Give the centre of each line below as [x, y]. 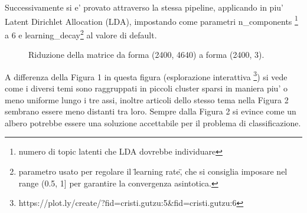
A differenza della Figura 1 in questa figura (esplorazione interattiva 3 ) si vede [146, 76]
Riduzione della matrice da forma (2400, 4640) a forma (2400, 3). [146, 55]
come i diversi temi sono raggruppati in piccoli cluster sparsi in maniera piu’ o [146, 88]
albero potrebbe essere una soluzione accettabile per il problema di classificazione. [153, 122]
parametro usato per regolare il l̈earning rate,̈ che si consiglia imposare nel [153, 171]
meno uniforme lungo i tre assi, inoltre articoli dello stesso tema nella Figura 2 [147, 99]
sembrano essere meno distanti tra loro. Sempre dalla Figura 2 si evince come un [151, 111]
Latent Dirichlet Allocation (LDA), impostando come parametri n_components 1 [151, 20]
